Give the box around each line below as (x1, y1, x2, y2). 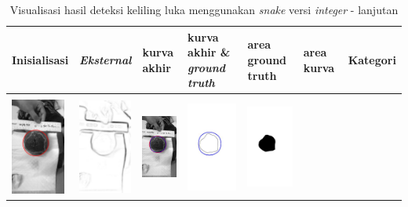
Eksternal (79, 51, 132, 67)
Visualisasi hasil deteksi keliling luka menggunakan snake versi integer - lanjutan (9, 2, 399, 17)
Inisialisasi (12, 51, 69, 67)
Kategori (348, 51, 396, 67)
